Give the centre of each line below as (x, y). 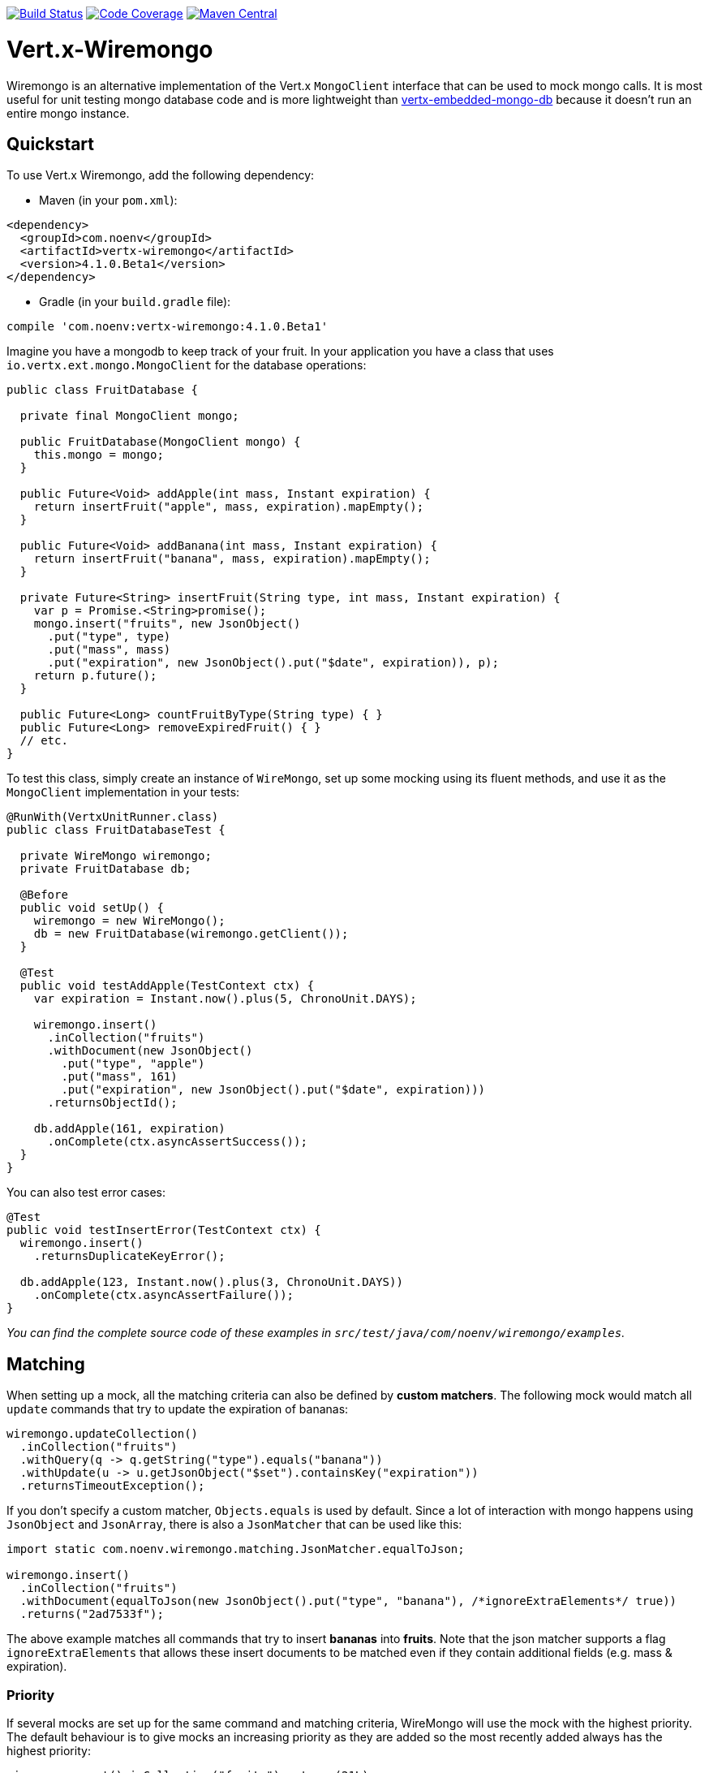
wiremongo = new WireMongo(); (129, 921)
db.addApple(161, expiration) (129, 1129)
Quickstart (51, 144)
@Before (44, 895)
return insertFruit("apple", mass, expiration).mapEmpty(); (229, 507)
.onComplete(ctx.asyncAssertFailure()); (164, 1295)
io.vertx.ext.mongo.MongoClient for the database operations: (187, 365)
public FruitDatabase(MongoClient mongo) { (160, 442)
